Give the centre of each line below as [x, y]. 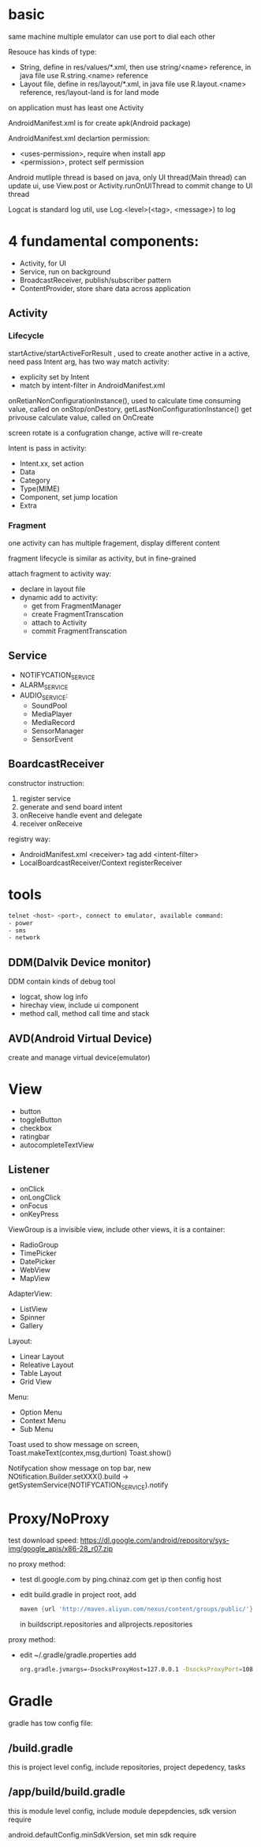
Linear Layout [42, 1356]
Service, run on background [65, 271]
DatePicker [37, 1261]
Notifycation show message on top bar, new [80, 1467]
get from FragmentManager [76, 606]
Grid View [35, 1381]
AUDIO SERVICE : [44, 696]
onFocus [34, 1205]
